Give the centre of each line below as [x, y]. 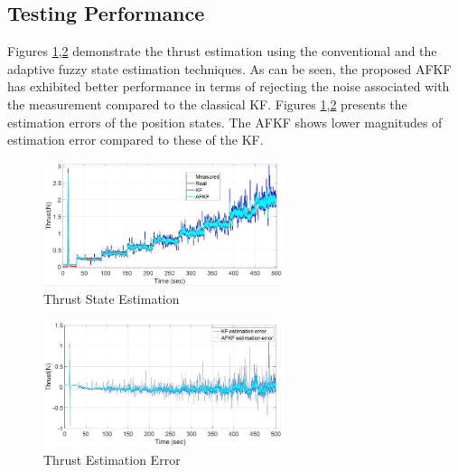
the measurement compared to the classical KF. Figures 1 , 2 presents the [207, 104]
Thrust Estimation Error [112, 460]
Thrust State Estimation [112, 298]
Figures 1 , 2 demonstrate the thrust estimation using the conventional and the [222, 51]
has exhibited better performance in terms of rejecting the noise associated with [229, 86]
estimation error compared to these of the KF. [136, 140]
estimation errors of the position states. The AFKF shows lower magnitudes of [225, 122]
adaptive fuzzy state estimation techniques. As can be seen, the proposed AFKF [229, 68]
